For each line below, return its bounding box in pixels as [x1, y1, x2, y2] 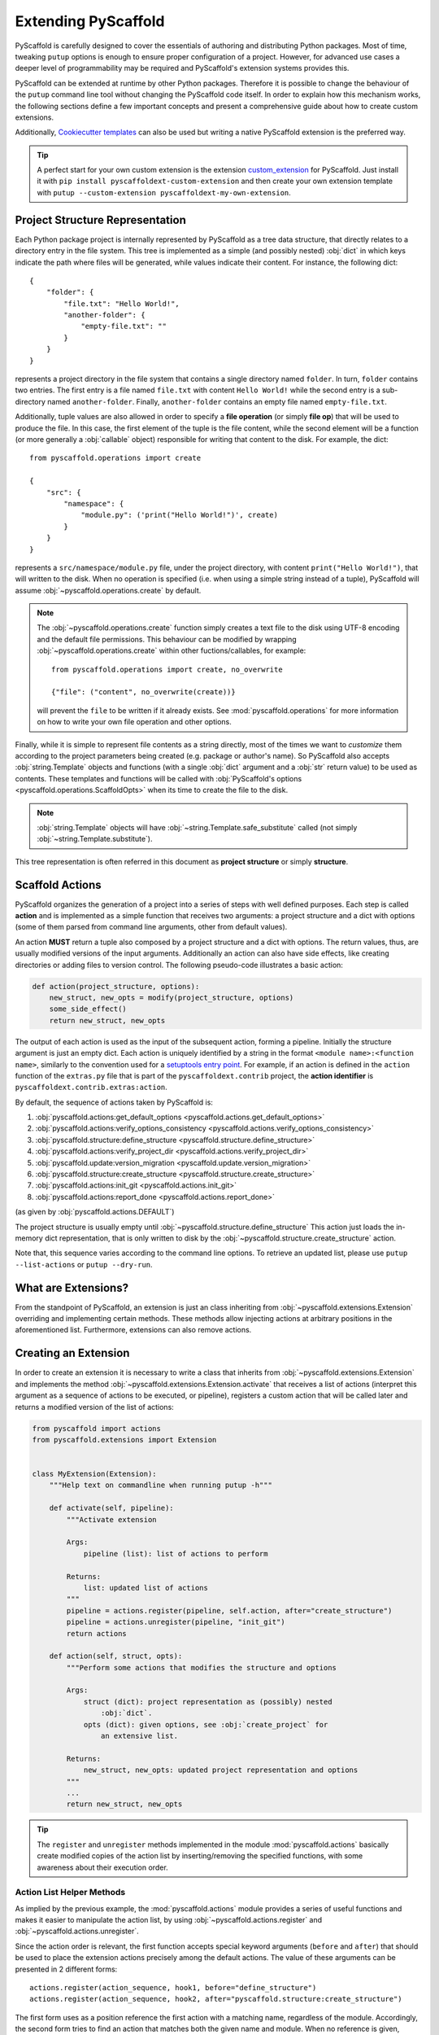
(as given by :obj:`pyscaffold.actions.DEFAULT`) [15, 1207, 175, 1217]
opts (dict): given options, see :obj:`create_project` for [83, 1720, 328, 1729]
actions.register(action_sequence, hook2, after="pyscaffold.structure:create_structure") [29, 1994, 402, 2004]
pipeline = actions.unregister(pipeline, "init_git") [66, 1617, 285, 1627]
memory [15, 1233, 44, 1243]
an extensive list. [100, 1731, 179, 1741]
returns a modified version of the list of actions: [15, 1402, 174, 1411]
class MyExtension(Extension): [32, 1469, 158, 1479]
